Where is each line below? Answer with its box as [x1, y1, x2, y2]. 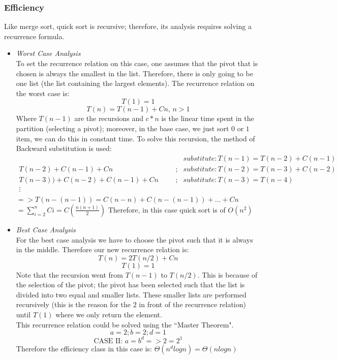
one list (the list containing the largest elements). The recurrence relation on [16, 78, 255, 88]
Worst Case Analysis [16, 48, 81, 58]
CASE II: [94, 337, 123, 345]
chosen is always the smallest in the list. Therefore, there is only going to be [16, 68, 253, 78]
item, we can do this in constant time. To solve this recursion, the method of [16, 133, 255, 143]
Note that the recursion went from [16, 269, 123, 280]
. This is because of [197, 269, 258, 280]
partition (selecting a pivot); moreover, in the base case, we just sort [16, 123, 229, 133]
